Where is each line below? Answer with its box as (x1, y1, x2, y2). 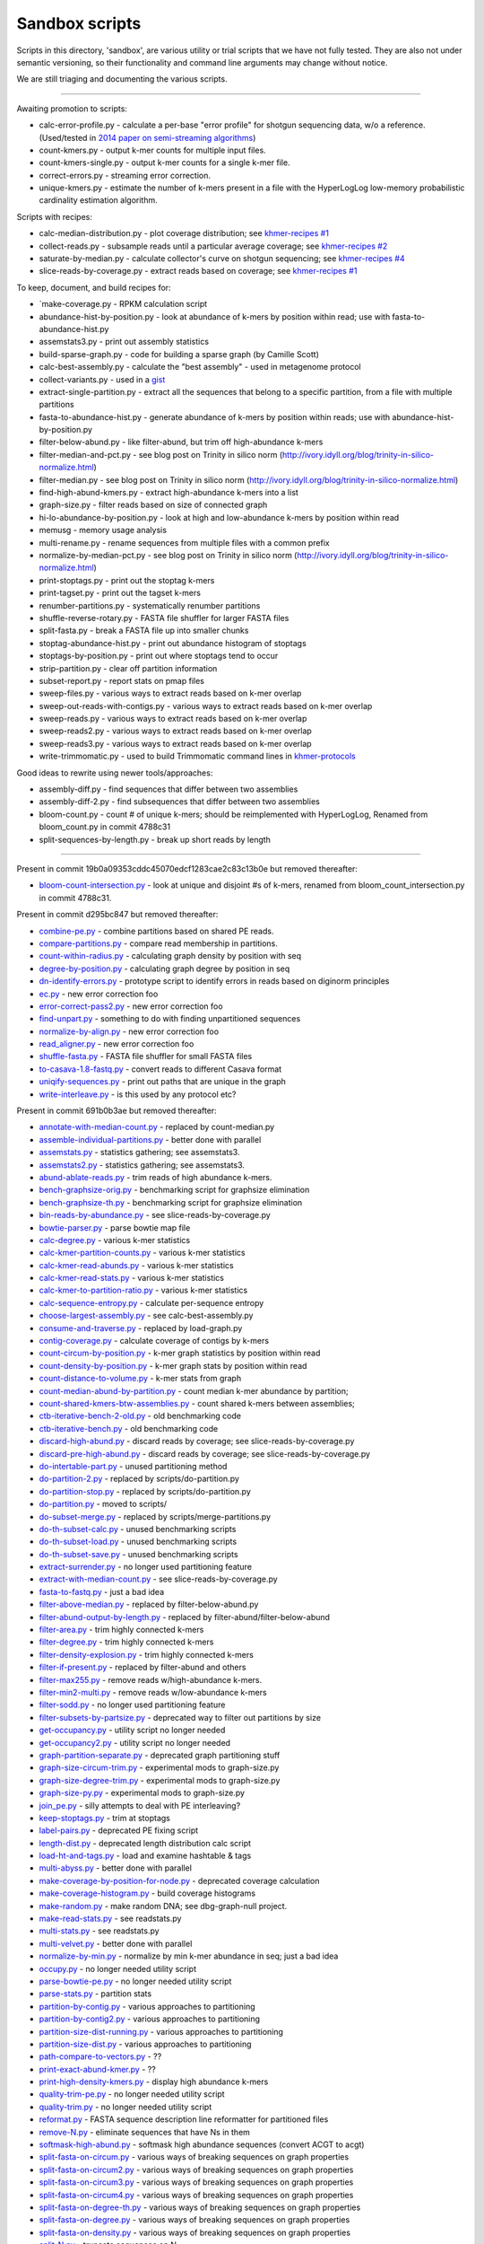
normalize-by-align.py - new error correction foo (39, 1026, 220, 1037)
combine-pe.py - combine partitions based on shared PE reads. (39, 925, 274, 936)
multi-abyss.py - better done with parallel (39, 1863, 193, 1873)
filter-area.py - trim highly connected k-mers (39, 1625, 204, 1635)
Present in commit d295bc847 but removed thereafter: (16, 909, 219, 920)
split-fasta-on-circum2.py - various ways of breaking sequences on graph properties (39, 2164, 354, 2175)
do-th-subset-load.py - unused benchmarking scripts (39, 1536, 238, 1547)
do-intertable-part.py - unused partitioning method (39, 1460, 228, 1471)
